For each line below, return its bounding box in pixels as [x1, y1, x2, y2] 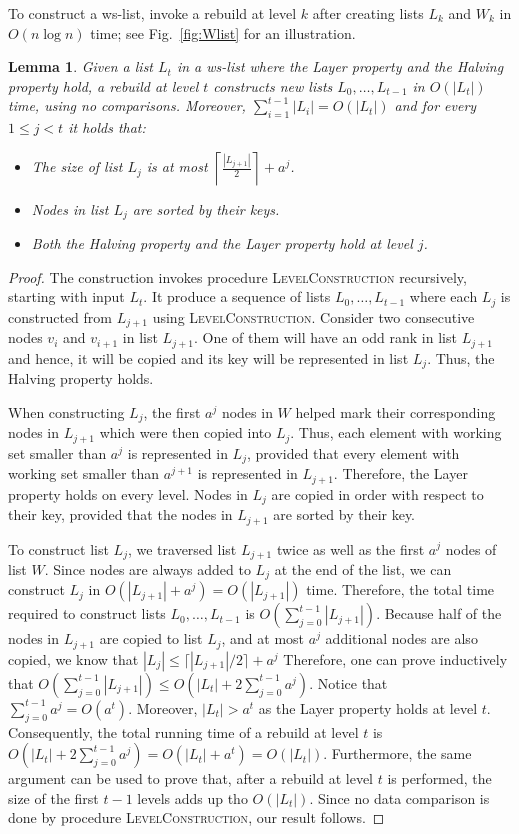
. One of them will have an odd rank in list [193, 327, 457, 348]
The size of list [31, 156, 123, 177]
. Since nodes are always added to [44, 558, 251, 579]
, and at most [221, 628, 305, 649]
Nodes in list [31, 198, 109, 219]
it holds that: [68, 117, 146, 138]
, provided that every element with [246, 442, 460, 463]
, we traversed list [127, 538, 237, 559]
